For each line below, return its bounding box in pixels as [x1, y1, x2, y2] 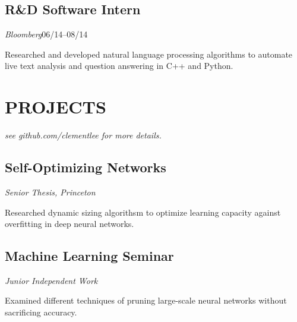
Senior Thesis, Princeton [5, 185, 96, 198]
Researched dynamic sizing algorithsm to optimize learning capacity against [5, 206, 281, 218]
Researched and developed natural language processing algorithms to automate [5, 48, 293, 60]
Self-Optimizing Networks [5, 158, 166, 176]
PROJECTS [5, 94, 106, 119]
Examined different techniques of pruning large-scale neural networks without [5, 294, 287, 307]
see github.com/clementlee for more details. [5, 129, 162, 141]
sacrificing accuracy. [5, 306, 77, 318]
